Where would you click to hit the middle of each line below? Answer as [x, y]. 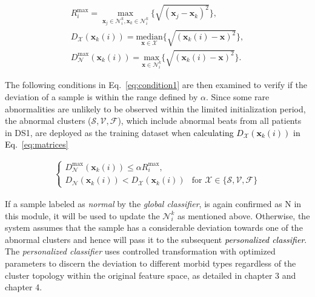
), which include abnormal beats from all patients [210, 121]
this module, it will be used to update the [82, 215]
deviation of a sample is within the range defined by [101, 97]
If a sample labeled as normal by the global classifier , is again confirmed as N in [153, 203]
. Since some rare [237, 97]
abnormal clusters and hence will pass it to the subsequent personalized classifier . [156, 239]
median [149, 37]
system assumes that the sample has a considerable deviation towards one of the [154, 227]
